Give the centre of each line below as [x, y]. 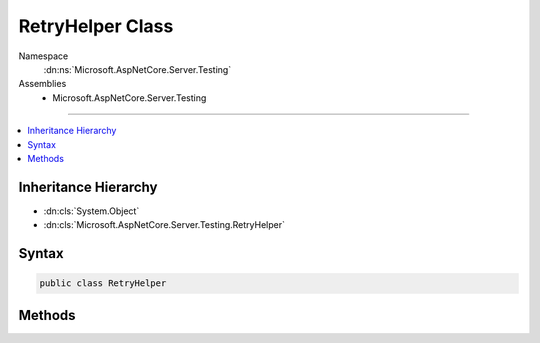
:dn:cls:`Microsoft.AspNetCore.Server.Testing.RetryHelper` [164, 225]
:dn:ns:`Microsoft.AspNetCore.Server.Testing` [137, 69]
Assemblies [42, 84]
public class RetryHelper [103, 283]
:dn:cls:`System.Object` [91, 211]
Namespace [43, 56]
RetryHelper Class [96, 26]
